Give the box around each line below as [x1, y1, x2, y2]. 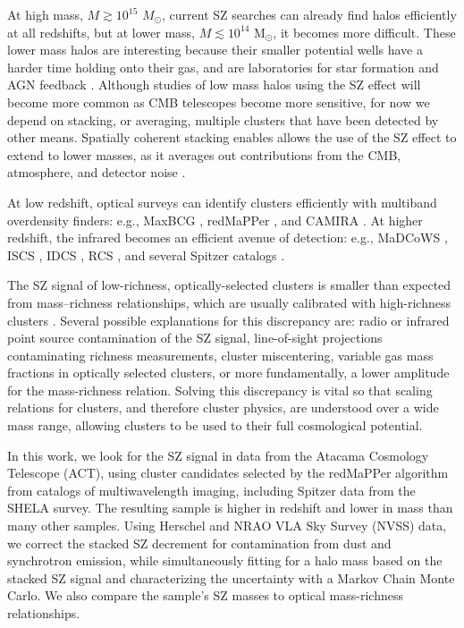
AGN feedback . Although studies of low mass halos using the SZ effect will [7, 75, 421, 94]
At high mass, [7, 5, 83, 23]
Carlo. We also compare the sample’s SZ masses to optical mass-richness [7, 586, 403, 605]
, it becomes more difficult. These [273, 22, 456, 41]
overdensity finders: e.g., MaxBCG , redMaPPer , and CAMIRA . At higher [7, 210, 423, 229]
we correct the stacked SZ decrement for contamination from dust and [7, 533, 392, 552]
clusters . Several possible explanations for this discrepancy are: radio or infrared [7, 310, 450, 329]
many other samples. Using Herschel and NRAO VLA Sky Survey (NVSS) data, [7, 516, 447, 535]
